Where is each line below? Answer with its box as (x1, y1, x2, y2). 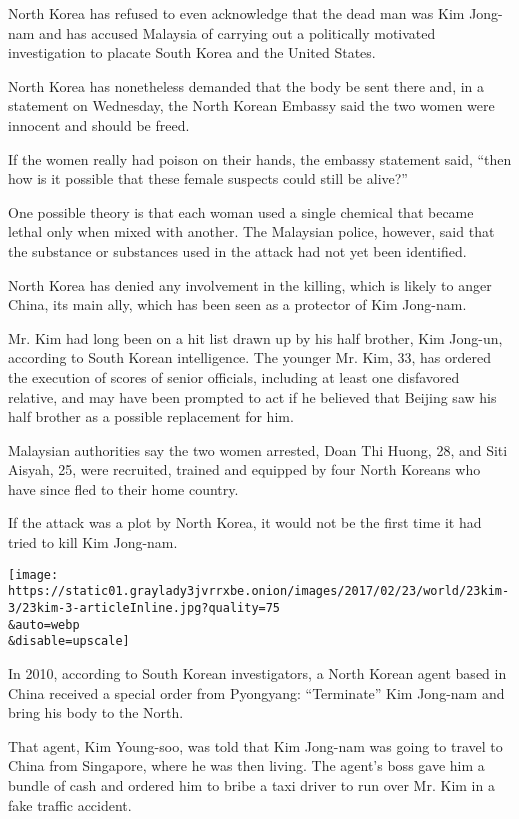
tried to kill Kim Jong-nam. (8, 532, 178, 553)
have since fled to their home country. (8, 478, 239, 499)
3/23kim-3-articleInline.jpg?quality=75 (8, 600, 281, 615)
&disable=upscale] (8, 634, 130, 649)
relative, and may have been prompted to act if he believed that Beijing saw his (8, 386, 497, 407)
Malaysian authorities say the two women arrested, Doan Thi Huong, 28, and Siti (8, 439, 508, 460)
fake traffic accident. (8, 794, 132, 815)
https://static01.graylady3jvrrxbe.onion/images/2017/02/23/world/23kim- (8, 584, 510, 599)
